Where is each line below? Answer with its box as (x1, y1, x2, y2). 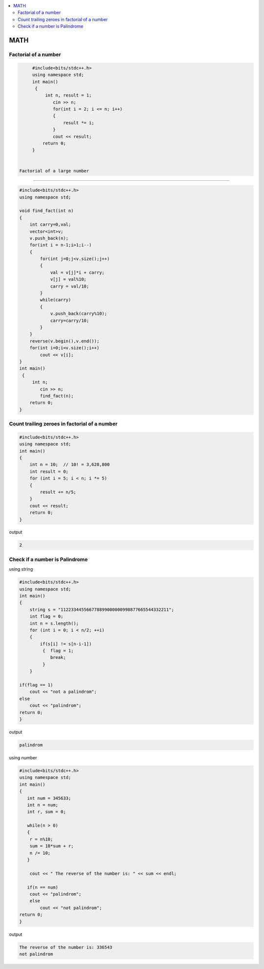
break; (50, 654, 66, 660)
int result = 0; (29, 468, 68, 474)
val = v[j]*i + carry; (50, 269, 105, 275)
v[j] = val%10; (50, 277, 87, 282)
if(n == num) (27, 884, 59, 890)
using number (9, 754, 37, 760)
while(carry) (40, 297, 71, 303)
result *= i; (63, 120, 95, 125)
